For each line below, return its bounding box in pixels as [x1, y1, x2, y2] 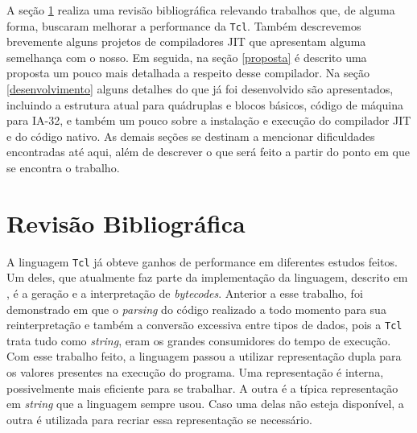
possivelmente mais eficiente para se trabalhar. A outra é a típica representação [6, 379, 398, 396]
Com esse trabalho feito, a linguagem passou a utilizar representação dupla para [6, 348, 402, 365]
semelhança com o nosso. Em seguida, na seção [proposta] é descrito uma [6, 48, 367, 65]
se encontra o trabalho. [6, 159, 120, 175]
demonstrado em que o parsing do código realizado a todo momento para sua [6, 300, 386, 317]
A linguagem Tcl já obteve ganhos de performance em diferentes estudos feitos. [6, 253, 398, 270]
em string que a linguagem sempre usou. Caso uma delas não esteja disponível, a [6, 395, 404, 412]
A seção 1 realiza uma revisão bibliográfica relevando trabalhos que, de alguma [6, 2, 395, 18]
